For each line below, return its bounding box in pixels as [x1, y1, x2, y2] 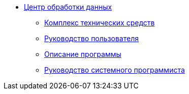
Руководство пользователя [44, 34, 139, 43]
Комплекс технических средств [44, 18, 155, 27]
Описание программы [44, 50, 121, 58]
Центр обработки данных [24, 3, 112, 11]
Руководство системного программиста [44, 66, 185, 74]
